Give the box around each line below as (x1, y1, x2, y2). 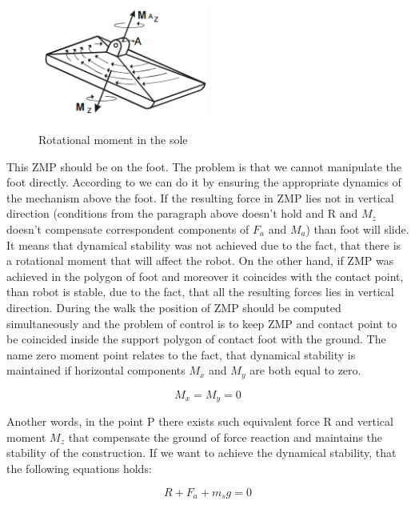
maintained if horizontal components (6, 362, 186, 379)
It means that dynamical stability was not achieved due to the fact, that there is (6, 236, 401, 253)
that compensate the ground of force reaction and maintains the (68, 428, 382, 445)
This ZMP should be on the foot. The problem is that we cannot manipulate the (6, 158, 401, 174)
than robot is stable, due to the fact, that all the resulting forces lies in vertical (6, 283, 394, 300)
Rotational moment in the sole (38, 131, 188, 148)
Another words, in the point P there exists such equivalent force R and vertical (6, 413, 393, 430)
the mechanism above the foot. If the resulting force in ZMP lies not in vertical (6, 189, 394, 206)
